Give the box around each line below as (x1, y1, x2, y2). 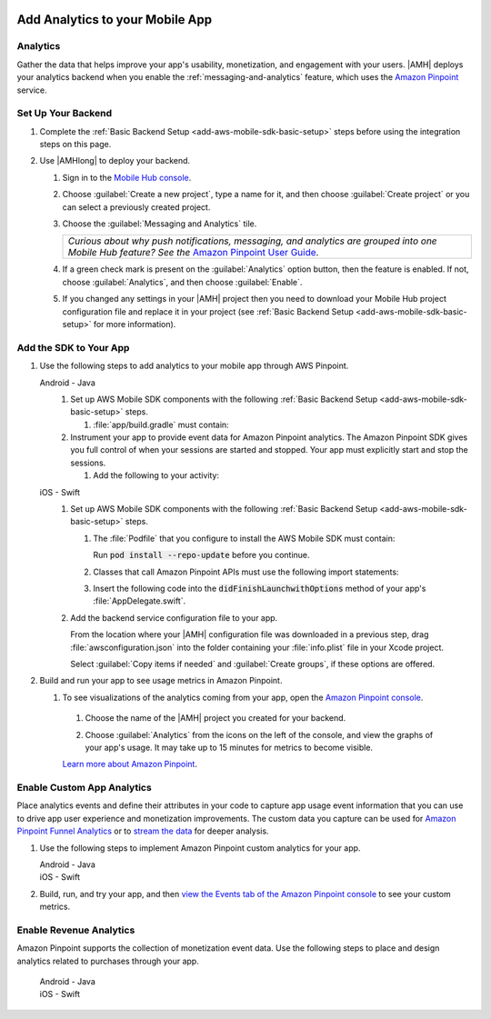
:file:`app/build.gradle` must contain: (93, 419, 229, 430)
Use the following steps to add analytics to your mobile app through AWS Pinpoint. (39, 360, 349, 372)
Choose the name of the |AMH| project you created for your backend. (85, 713, 346, 724)
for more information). (93, 318, 176, 329)
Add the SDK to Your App (16, 341, 130, 354)
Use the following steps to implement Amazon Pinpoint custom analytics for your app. (39, 842, 361, 854)
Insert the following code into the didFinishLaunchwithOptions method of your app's (93, 583, 426, 594)
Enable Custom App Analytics (16, 782, 152, 794)
